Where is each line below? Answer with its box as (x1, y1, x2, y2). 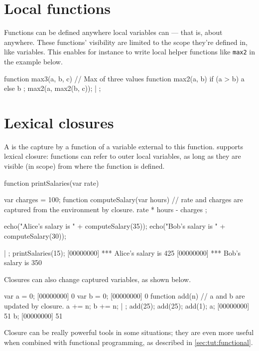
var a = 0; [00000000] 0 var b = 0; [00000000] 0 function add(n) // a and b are (4, 291, 245, 301)
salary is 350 (4, 257, 42, 268)
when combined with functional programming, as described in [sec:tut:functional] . (4, 337, 253, 347)
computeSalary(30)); (4, 231, 66, 241)
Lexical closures (4, 112, 114, 132)
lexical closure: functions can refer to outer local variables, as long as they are (4, 151, 241, 161)
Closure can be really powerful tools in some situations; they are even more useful (4, 327, 254, 338)
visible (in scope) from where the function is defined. (4, 161, 165, 171)
